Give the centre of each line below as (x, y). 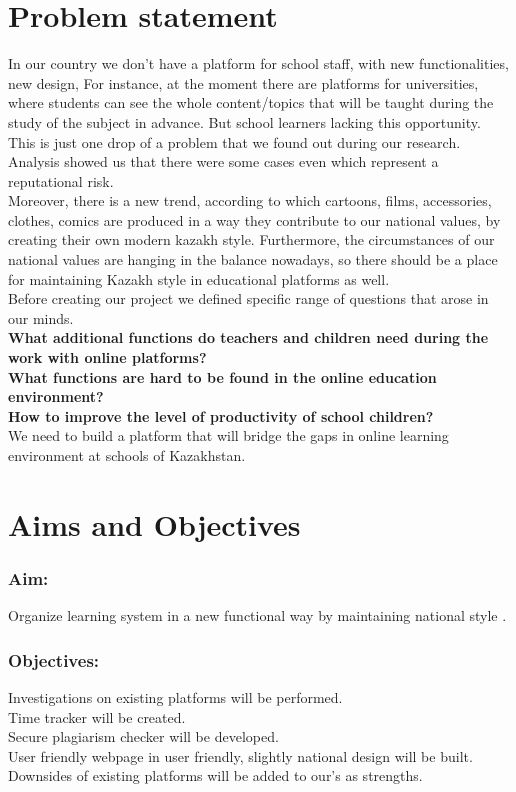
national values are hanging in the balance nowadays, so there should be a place (253, 259)
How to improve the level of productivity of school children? (221, 415)
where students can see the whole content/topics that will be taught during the (251, 102)
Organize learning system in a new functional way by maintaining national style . (257, 615)
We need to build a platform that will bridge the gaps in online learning (228, 435)
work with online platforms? (107, 357)
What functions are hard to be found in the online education (222, 376)
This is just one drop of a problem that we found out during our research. (234, 141)
